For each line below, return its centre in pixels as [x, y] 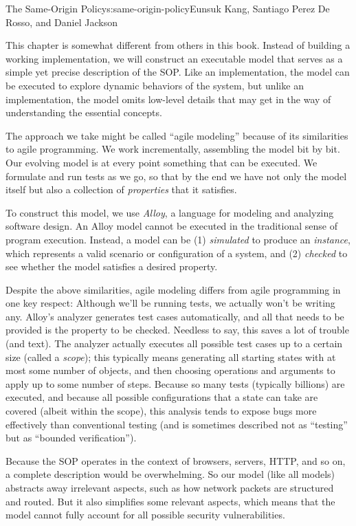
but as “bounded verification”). [71, 438]
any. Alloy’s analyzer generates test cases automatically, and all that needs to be [175, 316]
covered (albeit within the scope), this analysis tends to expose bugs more [161, 411]
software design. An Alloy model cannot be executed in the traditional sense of [171, 226]
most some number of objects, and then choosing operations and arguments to [170, 370]
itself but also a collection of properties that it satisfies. [121, 189]
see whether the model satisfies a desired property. [112, 266]
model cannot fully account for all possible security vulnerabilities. [145, 515]
